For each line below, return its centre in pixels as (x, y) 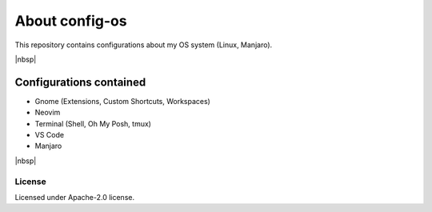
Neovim (48, 113)
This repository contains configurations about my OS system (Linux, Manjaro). (144, 45)
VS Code (49, 135)
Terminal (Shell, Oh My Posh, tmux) (93, 123)
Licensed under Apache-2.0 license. (75, 197)
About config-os (71, 21)
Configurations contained (80, 82)
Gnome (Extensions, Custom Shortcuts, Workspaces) (123, 101)
